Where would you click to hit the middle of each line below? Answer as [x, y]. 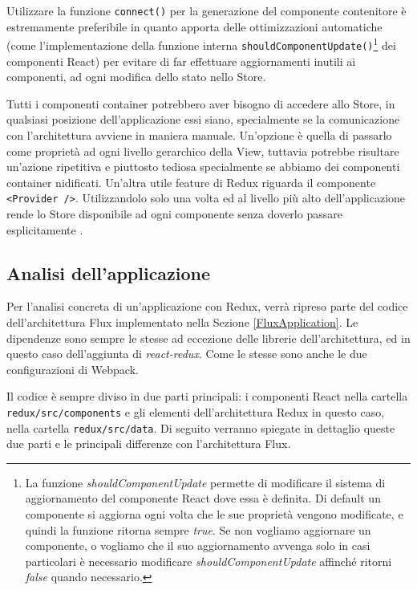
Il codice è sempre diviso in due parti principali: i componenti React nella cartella [207, 396]
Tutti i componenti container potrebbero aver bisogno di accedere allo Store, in [201, 103]
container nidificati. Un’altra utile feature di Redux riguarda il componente [191, 182]
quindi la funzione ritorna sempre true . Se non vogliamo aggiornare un [198, 529]
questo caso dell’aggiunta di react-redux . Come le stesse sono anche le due [187, 354]
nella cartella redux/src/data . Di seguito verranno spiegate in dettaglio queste [201, 427]
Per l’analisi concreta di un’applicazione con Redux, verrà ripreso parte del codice [207, 306]
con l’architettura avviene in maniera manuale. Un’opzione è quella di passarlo [199, 134]
